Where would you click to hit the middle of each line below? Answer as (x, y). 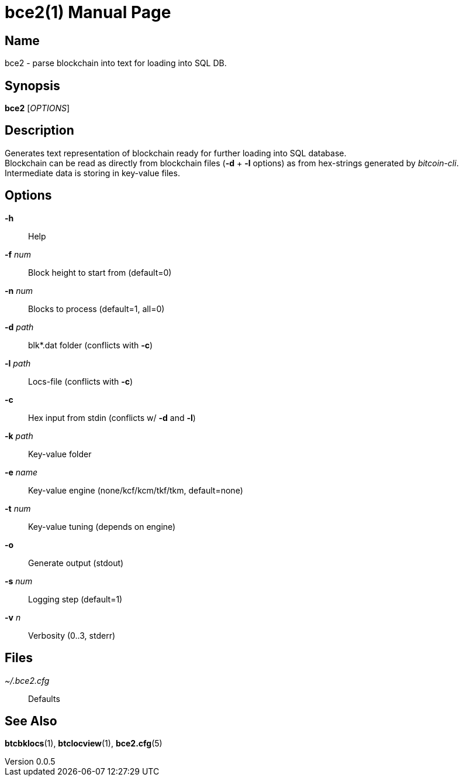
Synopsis (32, 85)
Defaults (44, 698)
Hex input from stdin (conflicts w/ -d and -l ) (112, 417)
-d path (19, 327)
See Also (31, 721)
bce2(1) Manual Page (88, 12)
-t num (18, 508)
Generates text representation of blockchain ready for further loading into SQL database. (176, 153)
